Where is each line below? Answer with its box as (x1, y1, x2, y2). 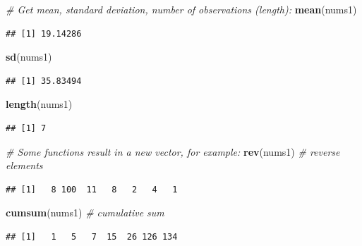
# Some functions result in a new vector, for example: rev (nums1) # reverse (6, 144, 340, 159)
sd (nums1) (6, 49, 52, 64)
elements (6, 158, 43, 173)
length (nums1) (6, 97, 73, 111)
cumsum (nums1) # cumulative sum (6, 205, 164, 220)
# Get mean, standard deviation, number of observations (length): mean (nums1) (6, 2, 357, 16)
